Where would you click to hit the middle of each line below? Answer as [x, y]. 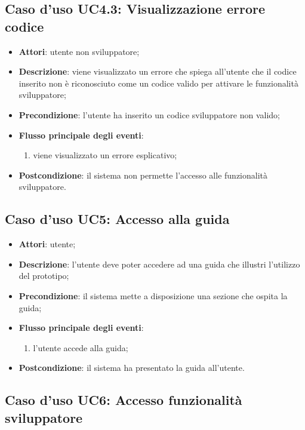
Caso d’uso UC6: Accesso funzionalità [124, 400]
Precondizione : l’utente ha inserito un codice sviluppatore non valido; [149, 114]
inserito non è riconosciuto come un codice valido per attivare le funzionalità [158, 83]
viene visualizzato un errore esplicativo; [105, 155]
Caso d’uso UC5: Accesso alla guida [117, 219]
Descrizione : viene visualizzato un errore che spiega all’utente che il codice [158, 71]
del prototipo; [44, 276]
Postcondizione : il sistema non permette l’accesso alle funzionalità [143, 175]
